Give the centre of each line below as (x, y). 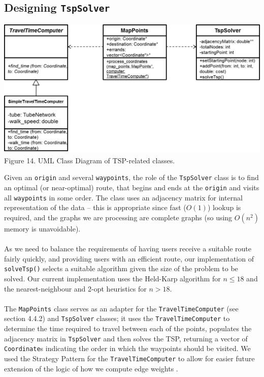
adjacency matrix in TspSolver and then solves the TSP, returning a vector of (126, 338)
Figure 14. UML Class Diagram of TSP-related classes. (90, 160)
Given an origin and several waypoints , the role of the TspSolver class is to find (131, 177)
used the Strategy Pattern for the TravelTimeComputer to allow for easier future (129, 358)
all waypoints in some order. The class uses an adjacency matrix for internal (123, 197)
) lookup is (224, 207)
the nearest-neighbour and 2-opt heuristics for (75, 288)
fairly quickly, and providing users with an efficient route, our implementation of (129, 258)
